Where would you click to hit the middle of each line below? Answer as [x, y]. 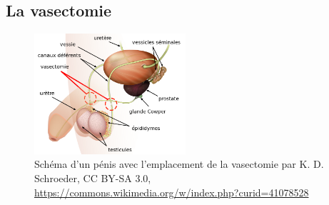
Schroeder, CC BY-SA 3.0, [93, 178]
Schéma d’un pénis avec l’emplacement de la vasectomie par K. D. [179, 164]
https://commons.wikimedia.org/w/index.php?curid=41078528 [172, 192]
